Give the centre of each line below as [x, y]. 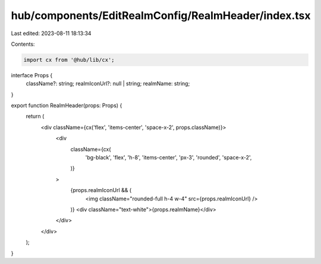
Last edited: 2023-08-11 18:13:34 [51, 33]
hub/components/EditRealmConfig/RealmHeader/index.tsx [161, 15]
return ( [35, 117]
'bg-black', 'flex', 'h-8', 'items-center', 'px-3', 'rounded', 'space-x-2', [169, 158]
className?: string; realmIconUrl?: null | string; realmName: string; [108, 84]
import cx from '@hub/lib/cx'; [69, 60]
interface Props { [32, 75]
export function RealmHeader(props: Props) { [67, 106]
